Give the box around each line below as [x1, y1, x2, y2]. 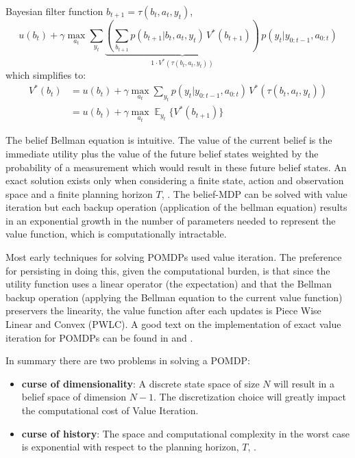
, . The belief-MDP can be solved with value [161, 186, 347, 201]
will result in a [273, 376, 334, 390]
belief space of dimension [21, 390, 127, 404]
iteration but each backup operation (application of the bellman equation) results [5, 200, 347, 214]
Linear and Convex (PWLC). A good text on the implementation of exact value [5, 317, 341, 331]
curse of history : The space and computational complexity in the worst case [21, 426, 350, 440]
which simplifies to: [5, 68, 86, 82]
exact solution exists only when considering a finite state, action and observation [5, 173, 344, 188]
